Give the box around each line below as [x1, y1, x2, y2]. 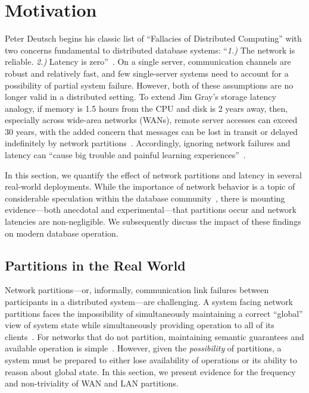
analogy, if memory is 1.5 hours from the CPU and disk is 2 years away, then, [5, 102, 288, 114]
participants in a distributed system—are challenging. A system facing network [5, 295, 294, 308]
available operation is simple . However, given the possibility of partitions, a [5, 342, 282, 354]
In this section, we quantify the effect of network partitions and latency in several [5, 168, 302, 181]
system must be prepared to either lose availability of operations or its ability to [5, 353, 298, 366]
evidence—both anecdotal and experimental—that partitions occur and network [5, 203, 296, 216]
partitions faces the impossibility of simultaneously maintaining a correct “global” [5, 307, 303, 319]
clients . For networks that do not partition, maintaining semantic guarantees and [5, 330, 304, 342]
